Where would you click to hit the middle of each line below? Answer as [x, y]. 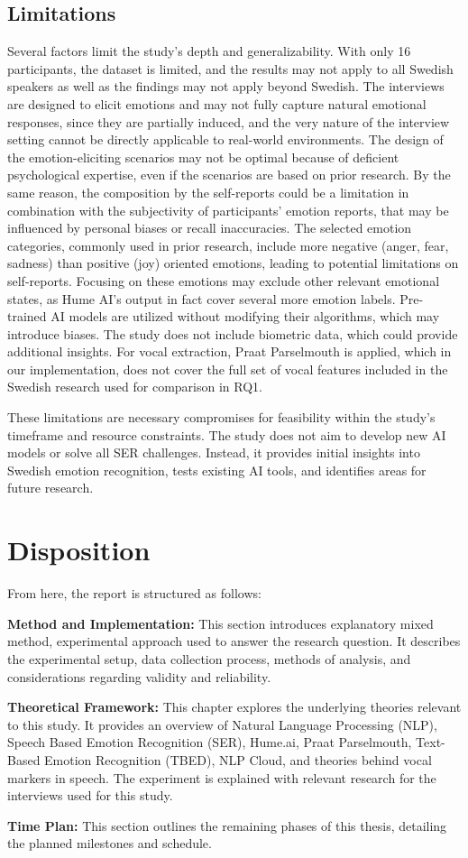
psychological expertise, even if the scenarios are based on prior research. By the [229, 175]
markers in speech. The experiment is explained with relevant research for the [222, 777]
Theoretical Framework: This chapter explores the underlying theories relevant [234, 707]
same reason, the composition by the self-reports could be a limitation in [208, 192]
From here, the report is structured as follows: [134, 593]
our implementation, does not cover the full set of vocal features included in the [228, 369]
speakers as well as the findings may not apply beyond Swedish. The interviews [226, 86]
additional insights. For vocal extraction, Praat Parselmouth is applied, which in [229, 351]
